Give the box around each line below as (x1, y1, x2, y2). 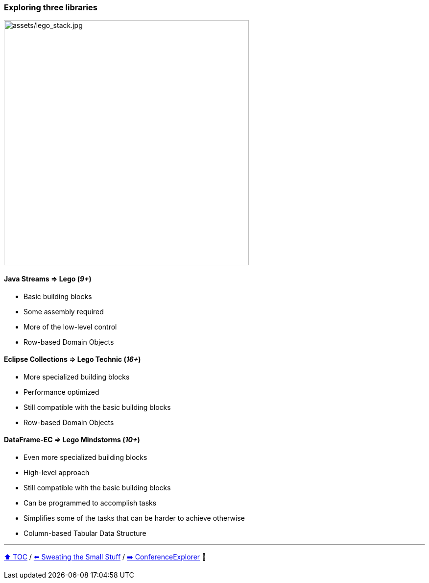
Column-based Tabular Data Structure (24, 529, 146, 538)
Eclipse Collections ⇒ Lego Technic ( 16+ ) (4, 355, 141, 364)
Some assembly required (24, 307, 104, 316)
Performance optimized (24, 387, 99, 396)
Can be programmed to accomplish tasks (24, 499, 157, 507)
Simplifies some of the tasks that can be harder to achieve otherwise (24, 514, 245, 523)
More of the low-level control (24, 322, 117, 331)
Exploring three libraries (4, 2, 97, 12)
